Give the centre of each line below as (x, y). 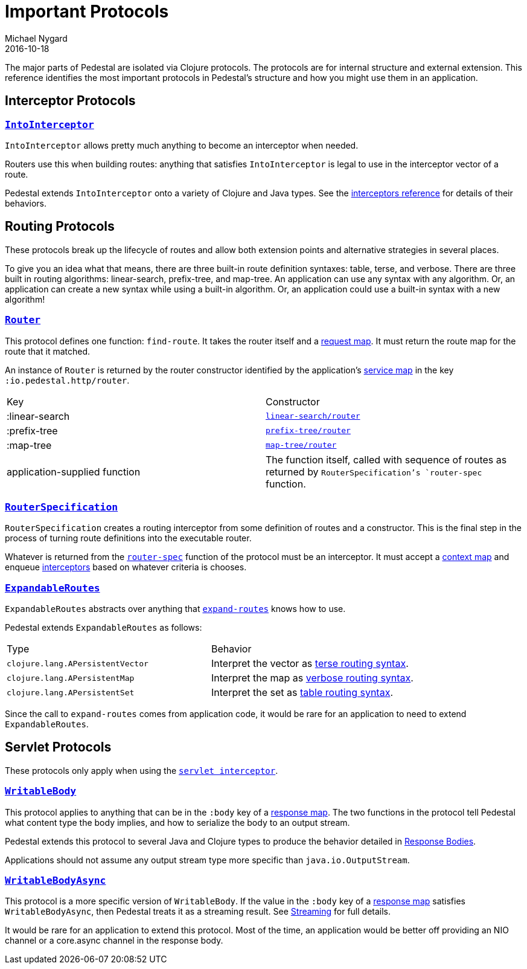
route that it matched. (48, 351)
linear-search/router (313, 416)
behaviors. (26, 203)
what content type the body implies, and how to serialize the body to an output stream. (177, 822)
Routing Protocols (60, 227)
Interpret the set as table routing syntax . (302, 693)
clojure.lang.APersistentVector (78, 663)
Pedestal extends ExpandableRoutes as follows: (104, 628)
